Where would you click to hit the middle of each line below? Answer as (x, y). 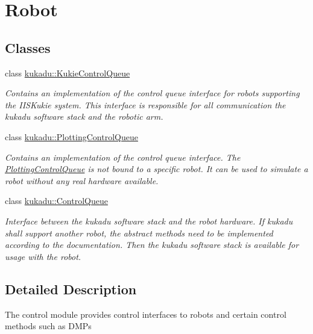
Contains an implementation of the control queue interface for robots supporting (152, 93)
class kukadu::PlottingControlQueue (71, 136)
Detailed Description (71, 289)
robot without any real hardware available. (82, 180)
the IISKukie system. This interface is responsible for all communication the (145, 104)
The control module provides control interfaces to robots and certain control (146, 314)
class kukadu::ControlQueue (56, 201)
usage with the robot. (43, 256)
